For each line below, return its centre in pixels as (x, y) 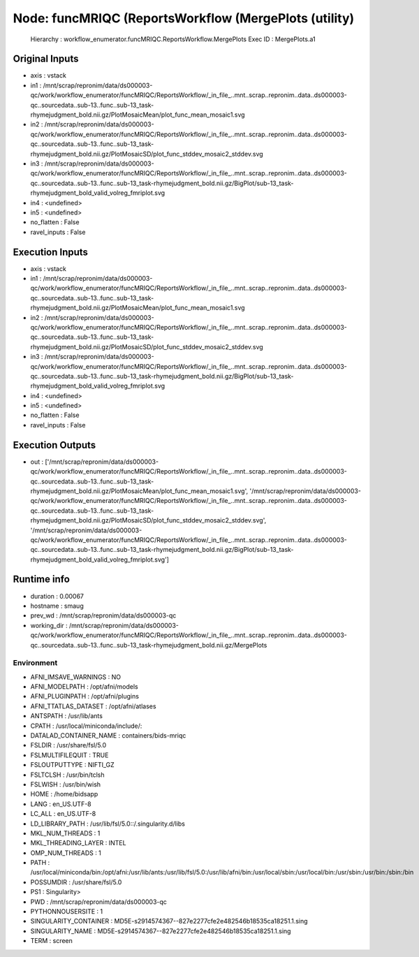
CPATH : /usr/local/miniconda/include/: (86, 726)
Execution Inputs (51, 252)
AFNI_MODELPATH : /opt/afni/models (84, 687)
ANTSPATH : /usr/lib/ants (66, 716)
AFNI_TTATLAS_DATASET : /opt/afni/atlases (93, 706)
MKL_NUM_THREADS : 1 (65, 833)
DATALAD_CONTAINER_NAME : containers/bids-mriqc (108, 736)
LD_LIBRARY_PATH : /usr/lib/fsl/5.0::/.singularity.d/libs (108, 824)
